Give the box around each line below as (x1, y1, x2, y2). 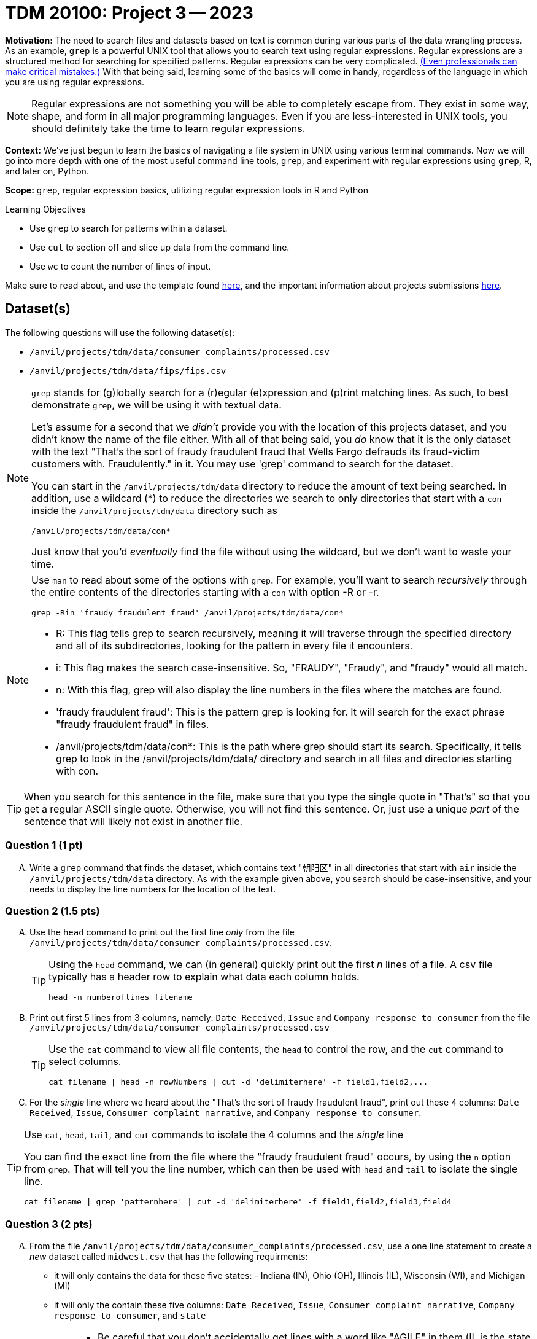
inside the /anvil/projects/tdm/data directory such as (31, 504, 277, 517)
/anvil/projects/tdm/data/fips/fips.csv (29, 365, 226, 376)
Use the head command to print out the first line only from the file (29, 927, 295, 938)
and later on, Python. (5, 165, 89, 176)
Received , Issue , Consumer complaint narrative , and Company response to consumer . (29, 1107, 422, 1118)
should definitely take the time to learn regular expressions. (31, 122, 306, 135)
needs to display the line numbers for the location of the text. (29, 884, 276, 895)
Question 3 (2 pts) (5, 1218, 93, 1231)
